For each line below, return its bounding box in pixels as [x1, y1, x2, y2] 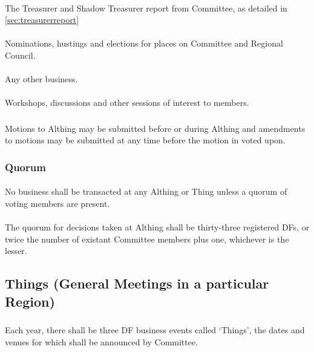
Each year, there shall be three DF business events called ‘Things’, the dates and [5, 324, 305, 336]
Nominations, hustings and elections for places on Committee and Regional [5, 37, 283, 50]
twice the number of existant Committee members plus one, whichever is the [5, 232, 289, 245]
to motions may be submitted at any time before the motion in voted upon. [5, 134, 286, 146]
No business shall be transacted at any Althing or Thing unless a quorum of [5, 185, 287, 198]
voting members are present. [5, 197, 110, 210]
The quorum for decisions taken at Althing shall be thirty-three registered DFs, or [5, 221, 310, 233]
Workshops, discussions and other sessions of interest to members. [5, 96, 249, 109]
